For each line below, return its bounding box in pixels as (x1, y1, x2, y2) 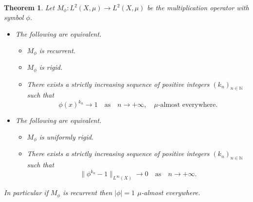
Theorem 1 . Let (4, 2, 55, 12)
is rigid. (39, 62, 63, 72)
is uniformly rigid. (39, 132, 94, 142)
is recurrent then (63, 187, 112, 198)
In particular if (4, 187, 48, 198)
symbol (4, 12, 24, 22)
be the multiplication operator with (147, 2, 249, 12)
